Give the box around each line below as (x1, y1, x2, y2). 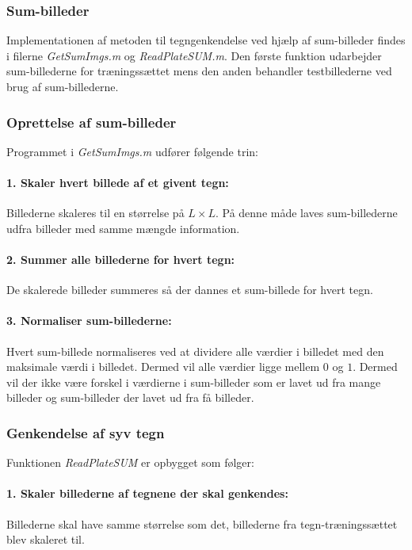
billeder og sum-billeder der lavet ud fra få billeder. (6, 389, 254, 406)
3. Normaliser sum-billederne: (6, 312, 172, 329)
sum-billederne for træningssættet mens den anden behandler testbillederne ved (6, 63, 392, 79)
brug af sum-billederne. (6, 78, 119, 94)
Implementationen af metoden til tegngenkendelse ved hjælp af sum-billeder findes (6, 32, 406, 48)
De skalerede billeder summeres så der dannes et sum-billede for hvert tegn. (6, 281, 373, 298)
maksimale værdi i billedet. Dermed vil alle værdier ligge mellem (6, 358, 320, 375)
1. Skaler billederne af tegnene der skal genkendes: (6, 485, 288, 502)
